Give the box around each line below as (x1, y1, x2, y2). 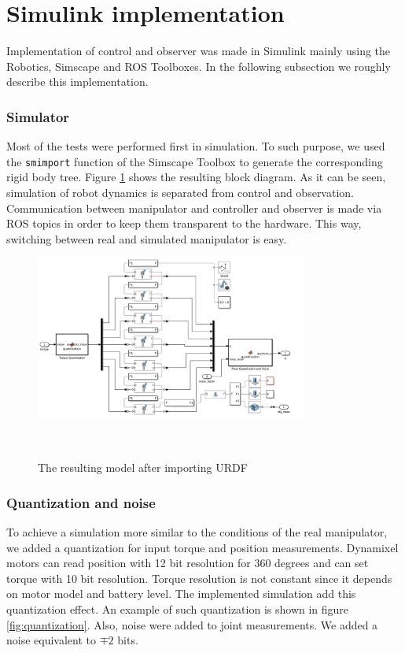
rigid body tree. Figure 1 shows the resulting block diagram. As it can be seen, (6, 169, 386, 185)
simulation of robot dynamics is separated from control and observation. (6, 184, 354, 200)
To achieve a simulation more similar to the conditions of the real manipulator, (6, 524, 388, 540)
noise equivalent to (6, 632, 97, 648)
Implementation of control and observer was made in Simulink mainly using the (6, 43, 391, 59)
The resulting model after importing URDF (38, 459, 248, 476)
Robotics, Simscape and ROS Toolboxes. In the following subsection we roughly (6, 58, 391, 74)
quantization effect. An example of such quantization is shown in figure (6, 601, 349, 618)
